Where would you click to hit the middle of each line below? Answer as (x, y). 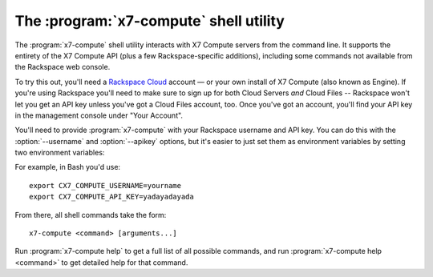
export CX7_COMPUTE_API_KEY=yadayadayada (111, 197)
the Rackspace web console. (63, 67)
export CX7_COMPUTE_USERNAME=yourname (105, 185)
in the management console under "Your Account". (99, 115)
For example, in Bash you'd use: (67, 167)
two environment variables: (60, 153)
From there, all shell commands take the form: (91, 215)
